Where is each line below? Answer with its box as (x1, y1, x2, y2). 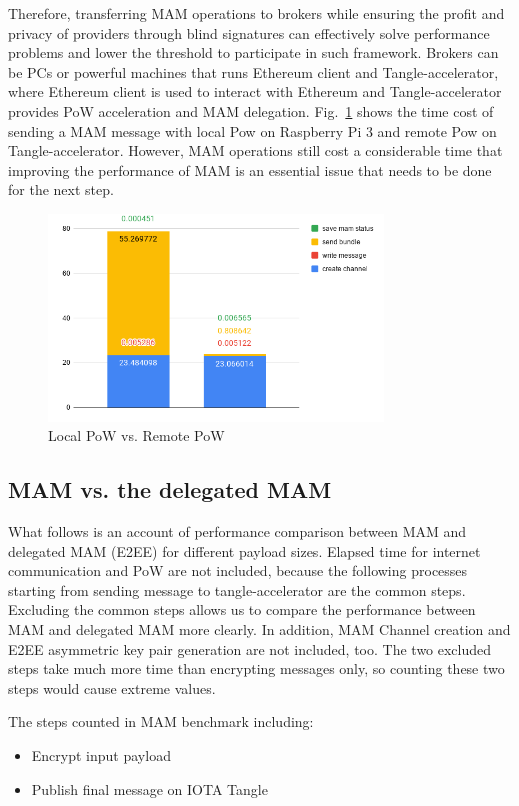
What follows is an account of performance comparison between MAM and (8, 521, 467, 542)
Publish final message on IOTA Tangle (31, 778, 268, 799)
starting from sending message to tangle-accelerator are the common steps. (8, 579, 466, 600)
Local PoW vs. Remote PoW (48, 425, 225, 446)
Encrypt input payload (31, 745, 171, 766)
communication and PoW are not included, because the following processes (8, 560, 468, 581)
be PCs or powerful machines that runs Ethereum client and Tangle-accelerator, (8, 61, 499, 82)
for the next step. (8, 179, 114, 200)
